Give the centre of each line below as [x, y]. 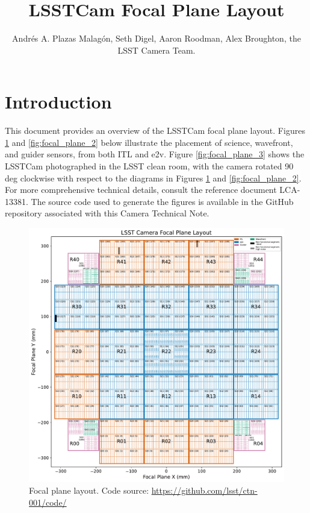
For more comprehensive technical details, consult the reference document [141, 190]
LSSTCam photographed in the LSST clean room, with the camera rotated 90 [149, 166]
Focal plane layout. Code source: [89, 490]
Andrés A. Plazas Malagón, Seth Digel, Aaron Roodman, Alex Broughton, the [157, 38]
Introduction [58, 102]
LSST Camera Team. [157, 50]
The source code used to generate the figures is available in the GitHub [162, 201]
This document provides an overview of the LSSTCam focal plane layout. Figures [155, 131]
